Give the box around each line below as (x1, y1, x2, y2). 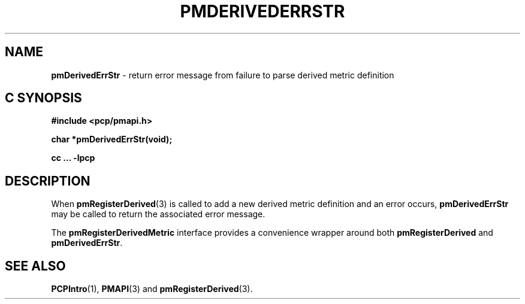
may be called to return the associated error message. (51, 209, 265, 220)
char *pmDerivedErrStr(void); (51, 134, 173, 145)
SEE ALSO (5, 258, 66, 273)
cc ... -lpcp (51, 153, 95, 163)
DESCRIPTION (5, 173, 90, 189)
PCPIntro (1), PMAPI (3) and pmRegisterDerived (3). (51, 284, 253, 294)
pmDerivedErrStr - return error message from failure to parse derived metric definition (51, 69, 394, 80)
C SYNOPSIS (5, 90, 82, 106)
